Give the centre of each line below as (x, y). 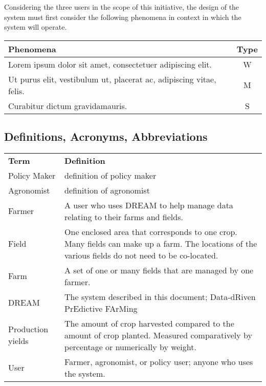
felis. (16, 91)
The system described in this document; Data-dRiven (160, 296)
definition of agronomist (107, 190)
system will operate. (36, 27)
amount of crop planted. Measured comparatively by (158, 335)
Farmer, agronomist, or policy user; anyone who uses (159, 361)
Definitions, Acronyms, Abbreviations (106, 136)
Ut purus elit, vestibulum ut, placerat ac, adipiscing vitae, (112, 79)
